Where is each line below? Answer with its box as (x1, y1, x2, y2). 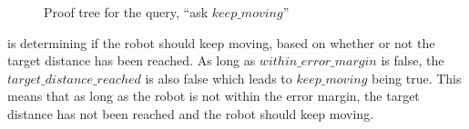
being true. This (371, 68, 462, 87)
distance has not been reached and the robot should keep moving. (7, 104, 374, 123)
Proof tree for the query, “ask (44, 3, 209, 21)
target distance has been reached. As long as (7, 51, 256, 70)
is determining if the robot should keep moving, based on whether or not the (7, 33, 435, 52)
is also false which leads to (145, 68, 292, 87)
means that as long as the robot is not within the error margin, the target (7, 86, 420, 105)
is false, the (381, 51, 444, 70)
